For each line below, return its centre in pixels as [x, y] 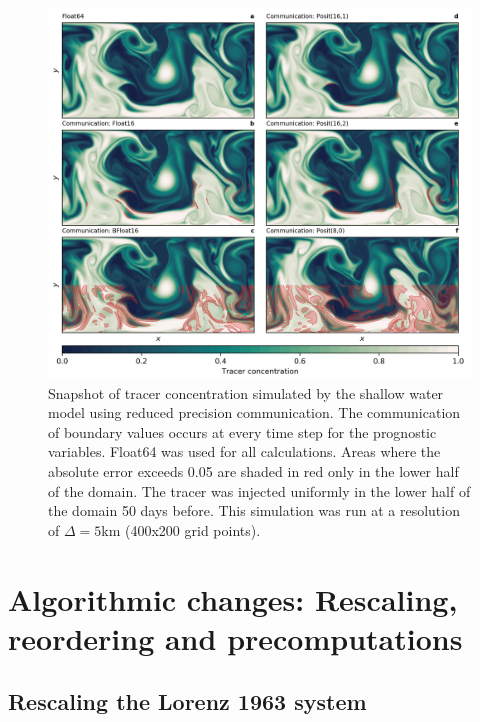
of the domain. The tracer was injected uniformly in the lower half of [259, 490]
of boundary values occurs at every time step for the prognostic [242, 431]
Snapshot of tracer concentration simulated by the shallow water [246, 392]
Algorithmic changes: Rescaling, [233, 598]
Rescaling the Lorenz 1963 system [187, 701]
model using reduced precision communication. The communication [254, 412]
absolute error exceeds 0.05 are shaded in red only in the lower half [253, 470]
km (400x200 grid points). [181, 529]
